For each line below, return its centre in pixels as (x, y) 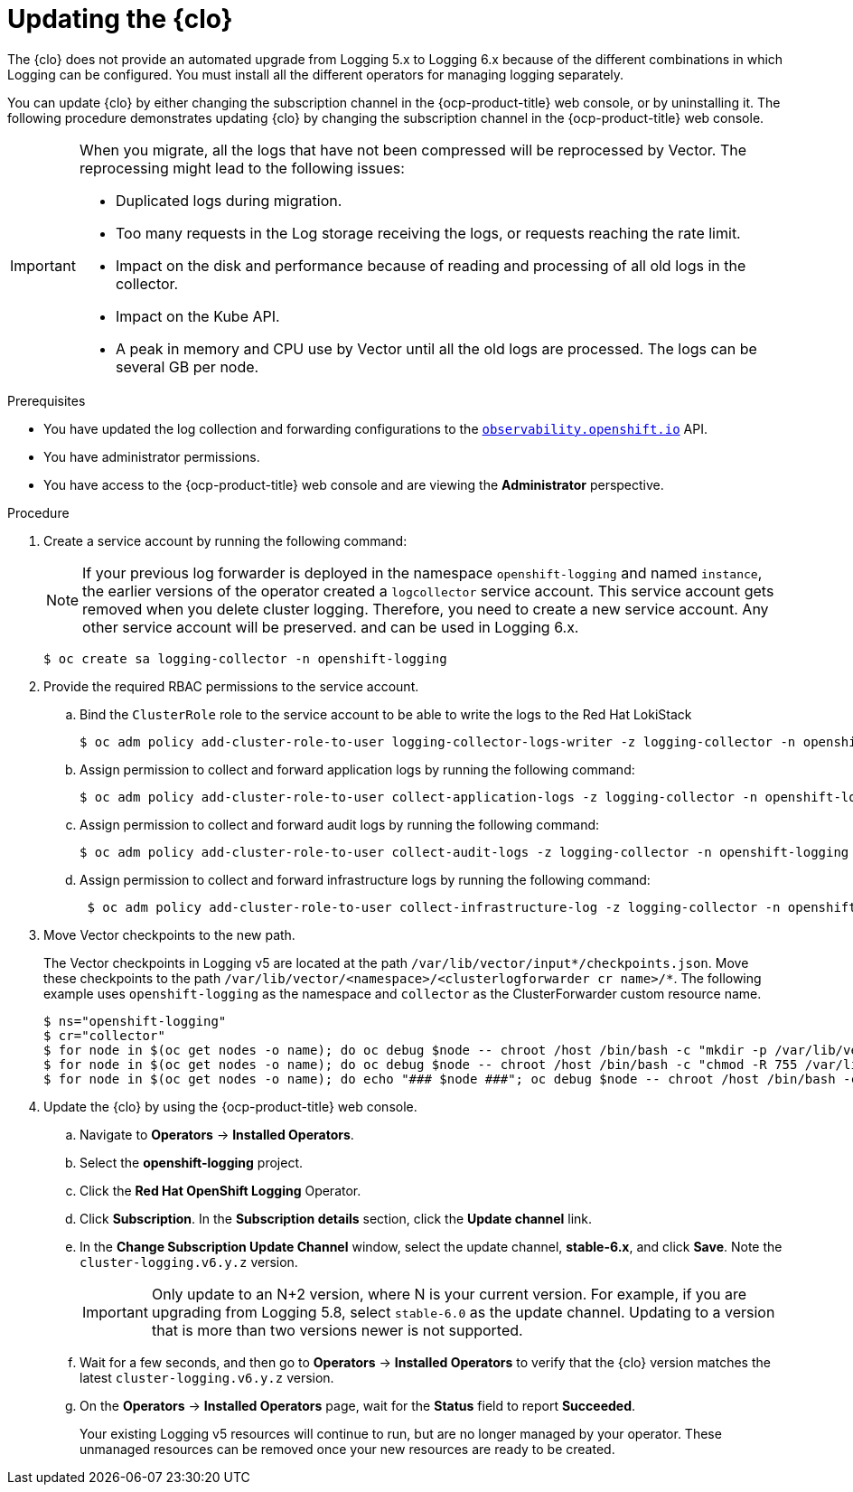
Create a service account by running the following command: (225, 540)
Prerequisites (47, 400)
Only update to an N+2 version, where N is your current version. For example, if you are (449, 1294)
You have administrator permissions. (152, 456)
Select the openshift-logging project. (191, 1162)
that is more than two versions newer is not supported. (337, 1330)
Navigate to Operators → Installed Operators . (217, 1134)
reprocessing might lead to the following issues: (242, 168)
